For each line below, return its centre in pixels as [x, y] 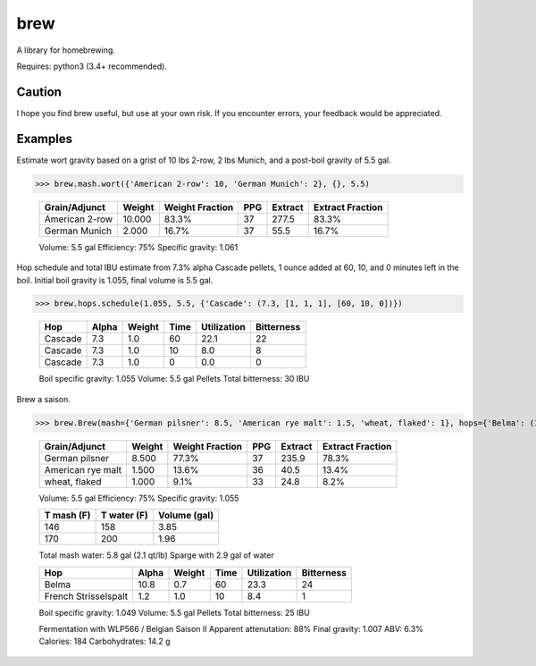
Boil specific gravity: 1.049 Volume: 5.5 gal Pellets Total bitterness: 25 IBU [174, 612]
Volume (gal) [186, 516]
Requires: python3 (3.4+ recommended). [92, 66]
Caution [39, 92]
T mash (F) [67, 516]
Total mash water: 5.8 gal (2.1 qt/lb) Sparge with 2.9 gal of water [156, 555]
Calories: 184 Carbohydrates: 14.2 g [105, 641]
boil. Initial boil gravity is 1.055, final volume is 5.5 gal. [115, 280]
